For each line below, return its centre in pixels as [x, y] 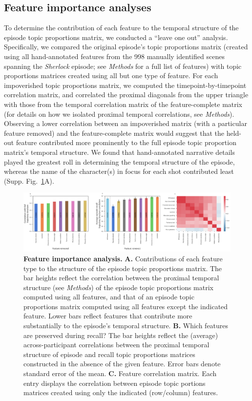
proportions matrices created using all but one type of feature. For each [111, 75]
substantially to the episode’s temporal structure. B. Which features [126, 326]
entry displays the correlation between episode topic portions [115, 383]
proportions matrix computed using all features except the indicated [126, 306]
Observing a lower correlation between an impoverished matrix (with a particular [126, 123]
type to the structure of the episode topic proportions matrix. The [123, 268]
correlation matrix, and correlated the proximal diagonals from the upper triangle [126, 95]
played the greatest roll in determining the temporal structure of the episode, [119, 161]
